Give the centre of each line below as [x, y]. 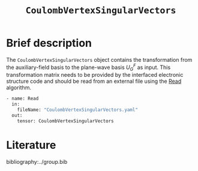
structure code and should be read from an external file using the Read [94, 81]
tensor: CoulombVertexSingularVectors [65, 121]
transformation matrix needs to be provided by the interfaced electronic [95, 75]
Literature [31, 145]
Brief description [49, 43]
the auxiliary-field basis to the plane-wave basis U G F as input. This [88, 67]
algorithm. [19, 88]
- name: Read [22, 99]
